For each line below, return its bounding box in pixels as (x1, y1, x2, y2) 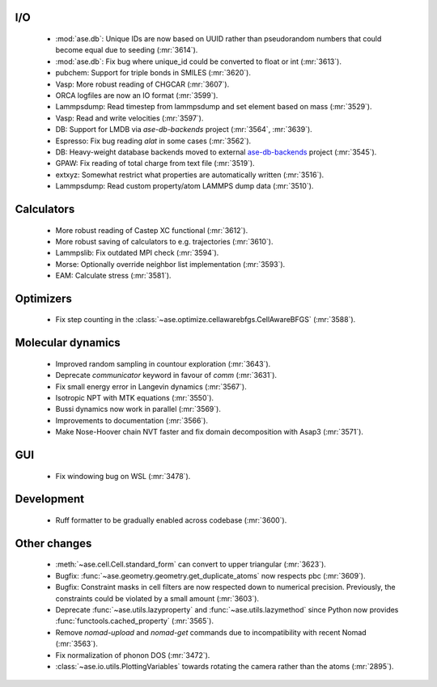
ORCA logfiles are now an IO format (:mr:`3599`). (55, 90, 218, 100)
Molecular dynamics (15, 336, 121, 350)
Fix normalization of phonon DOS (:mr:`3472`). (55, 650, 210, 659)
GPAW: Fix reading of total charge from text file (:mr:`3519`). (55, 159, 255, 168)
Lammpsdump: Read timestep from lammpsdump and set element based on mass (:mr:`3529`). (55, 102, 372, 112)
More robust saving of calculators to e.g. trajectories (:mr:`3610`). (55, 236, 274, 246)
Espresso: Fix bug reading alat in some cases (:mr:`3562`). (55, 136, 252, 146)
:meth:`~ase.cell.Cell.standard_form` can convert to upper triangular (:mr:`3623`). (55, 559, 327, 570)
